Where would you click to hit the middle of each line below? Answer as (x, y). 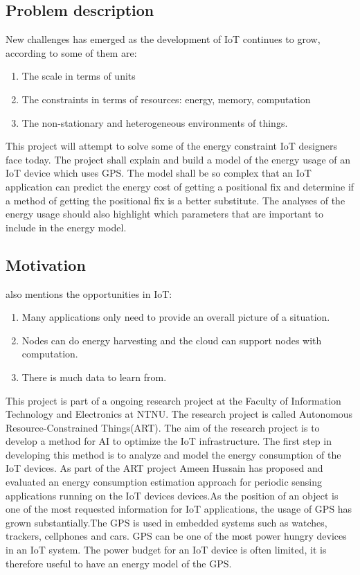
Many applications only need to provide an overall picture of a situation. (176, 317)
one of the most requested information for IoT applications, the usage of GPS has (179, 509)
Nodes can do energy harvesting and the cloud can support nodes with (172, 340)
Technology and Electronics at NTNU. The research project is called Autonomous (179, 414)
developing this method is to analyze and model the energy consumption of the (173, 454)
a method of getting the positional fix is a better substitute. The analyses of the (175, 200)
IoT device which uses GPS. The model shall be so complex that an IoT (159, 173)
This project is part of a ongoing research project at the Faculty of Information (173, 400)
